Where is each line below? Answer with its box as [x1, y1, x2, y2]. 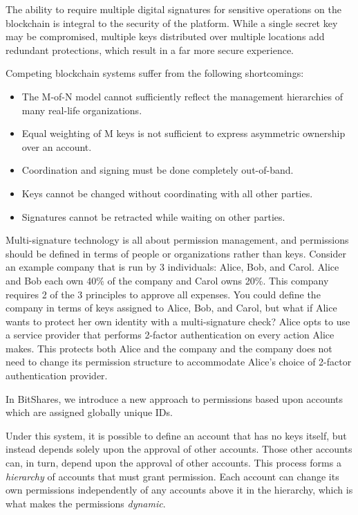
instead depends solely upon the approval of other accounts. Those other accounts [6, 442, 352, 456]
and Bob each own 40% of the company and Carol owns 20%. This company [6, 273, 329, 287]
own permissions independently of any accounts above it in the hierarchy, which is [6, 482, 353, 497]
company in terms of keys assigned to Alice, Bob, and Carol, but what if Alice [6, 300, 337, 315]
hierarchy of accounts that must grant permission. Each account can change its [6, 469, 339, 483]
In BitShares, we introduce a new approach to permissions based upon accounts [6, 391, 343, 406]
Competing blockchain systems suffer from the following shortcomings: [6, 66, 304, 80]
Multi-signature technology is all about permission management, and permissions [6, 233, 349, 247]
